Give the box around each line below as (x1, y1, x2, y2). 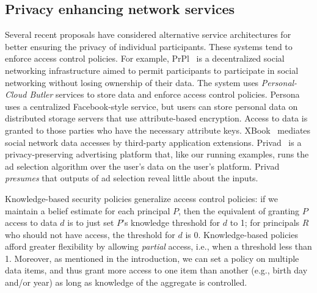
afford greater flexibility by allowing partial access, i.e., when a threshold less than (5, 240, 312, 253)
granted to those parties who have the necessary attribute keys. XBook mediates (5, 123, 311, 136)
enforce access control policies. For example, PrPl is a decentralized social (5, 52, 285, 65)
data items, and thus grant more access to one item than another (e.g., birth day (5, 264, 308, 277)
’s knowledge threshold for (122, 216, 220, 229)
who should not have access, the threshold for (5, 228, 175, 241)
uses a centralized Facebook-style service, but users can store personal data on (5, 99, 298, 112)
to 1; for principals (230, 216, 300, 229)
